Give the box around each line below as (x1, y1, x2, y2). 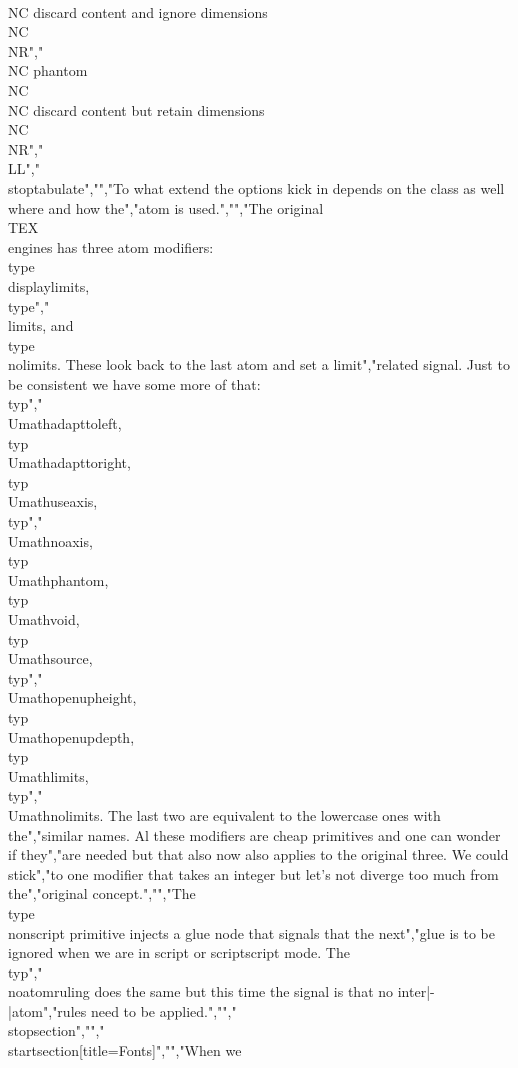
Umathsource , (8, 648, 93, 669)
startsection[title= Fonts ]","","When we (8, 1040, 242, 1061)
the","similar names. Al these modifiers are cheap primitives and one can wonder (8, 824, 501, 845)
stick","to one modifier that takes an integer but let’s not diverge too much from (8, 863, 499, 884)
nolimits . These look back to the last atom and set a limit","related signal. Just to (8, 354, 510, 375)
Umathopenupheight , (8, 687, 137, 708)
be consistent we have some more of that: (8, 373, 261, 394)
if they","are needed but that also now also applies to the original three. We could (8, 844, 509, 865)
